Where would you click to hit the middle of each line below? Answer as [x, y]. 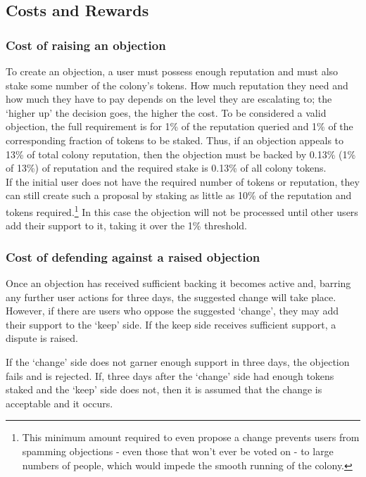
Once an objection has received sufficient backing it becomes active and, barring [178, 283]
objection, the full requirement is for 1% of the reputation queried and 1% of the [179, 126]
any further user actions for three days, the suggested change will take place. [171, 297]
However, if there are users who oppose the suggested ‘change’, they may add [172, 311]
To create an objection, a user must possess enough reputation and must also [172, 71]
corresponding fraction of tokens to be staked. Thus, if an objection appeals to [175, 140]
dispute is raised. [42, 338]
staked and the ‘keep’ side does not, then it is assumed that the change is [164, 389]
